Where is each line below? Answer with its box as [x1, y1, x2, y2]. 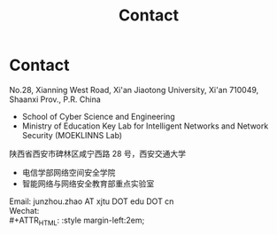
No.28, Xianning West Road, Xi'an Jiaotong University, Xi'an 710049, [9, 84, 259, 95]
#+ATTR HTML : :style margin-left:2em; [9, 215, 145, 227]
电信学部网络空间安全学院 [21, 167, 116, 177]
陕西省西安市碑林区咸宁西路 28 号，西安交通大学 [9, 148, 187, 159]
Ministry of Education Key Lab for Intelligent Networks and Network [21, 121, 269, 131]
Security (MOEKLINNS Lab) [21, 129, 122, 140]
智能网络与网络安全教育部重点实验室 [21, 178, 155, 189]
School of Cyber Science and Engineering [21, 111, 175, 121]
